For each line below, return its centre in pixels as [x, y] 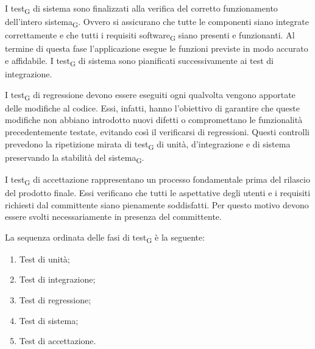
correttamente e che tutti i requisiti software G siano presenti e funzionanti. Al [150, 36]
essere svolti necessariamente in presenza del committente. [113, 217]
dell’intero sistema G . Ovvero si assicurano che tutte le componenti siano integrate [157, 22]
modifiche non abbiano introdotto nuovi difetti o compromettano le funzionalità [154, 120]
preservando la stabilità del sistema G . [75, 158]
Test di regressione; [55, 300]
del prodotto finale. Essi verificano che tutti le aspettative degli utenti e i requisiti [158, 192]
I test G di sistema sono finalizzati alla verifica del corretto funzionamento [141, 9]
